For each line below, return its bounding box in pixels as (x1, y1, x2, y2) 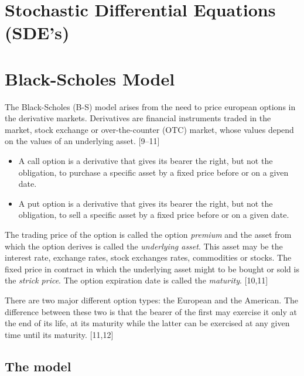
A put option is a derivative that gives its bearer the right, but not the (18, 197, 273, 209)
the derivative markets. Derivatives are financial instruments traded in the (5, 112, 271, 124)
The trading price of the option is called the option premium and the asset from (5, 228, 292, 241)
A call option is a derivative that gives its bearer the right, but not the (18, 155, 273, 167)
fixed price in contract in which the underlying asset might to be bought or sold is (5, 262, 299, 275)
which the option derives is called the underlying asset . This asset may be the (5, 240, 283, 252)
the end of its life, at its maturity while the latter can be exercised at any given (5, 317, 290, 329)
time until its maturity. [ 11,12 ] (5, 328, 114, 340)
